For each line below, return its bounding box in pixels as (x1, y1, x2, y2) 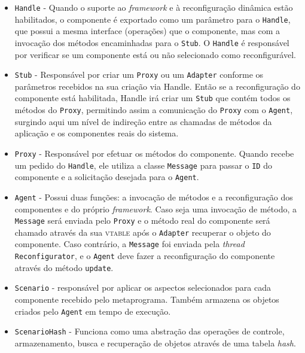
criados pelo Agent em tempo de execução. (14, 305, 171, 317)
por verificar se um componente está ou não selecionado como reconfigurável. (14, 48, 296, 60)
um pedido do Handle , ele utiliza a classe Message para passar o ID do (14, 159, 272, 171)
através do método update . (14, 261, 114, 273)
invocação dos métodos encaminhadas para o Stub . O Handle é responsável (14, 36, 289, 48)
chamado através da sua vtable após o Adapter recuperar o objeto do (14, 226, 271, 238)
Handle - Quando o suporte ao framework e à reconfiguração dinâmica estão (14, 1, 293, 13)
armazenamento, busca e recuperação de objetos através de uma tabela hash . (14, 336, 296, 349)
